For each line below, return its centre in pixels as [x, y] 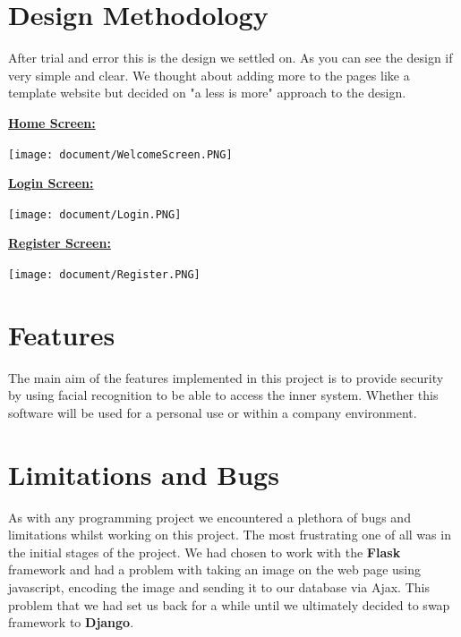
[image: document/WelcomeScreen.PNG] [120, 154]
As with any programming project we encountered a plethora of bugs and [209, 517]
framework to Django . [71, 622]
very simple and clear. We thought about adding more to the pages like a [209, 75]
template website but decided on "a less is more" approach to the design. [207, 93]
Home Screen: [52, 122]
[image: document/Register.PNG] [104, 275]
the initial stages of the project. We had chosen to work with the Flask [205, 552]
